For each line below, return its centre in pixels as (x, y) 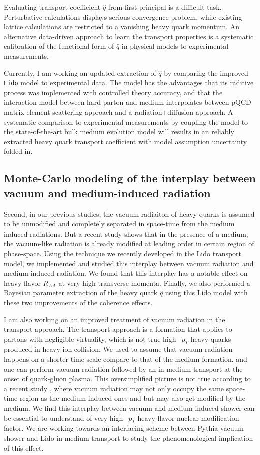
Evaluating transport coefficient (52, 7)
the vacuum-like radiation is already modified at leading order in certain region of (129, 243)
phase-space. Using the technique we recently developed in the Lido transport (123, 253)
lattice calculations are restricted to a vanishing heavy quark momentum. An (122, 26)
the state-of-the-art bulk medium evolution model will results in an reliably (119, 132)
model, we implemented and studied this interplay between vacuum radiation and (129, 263)
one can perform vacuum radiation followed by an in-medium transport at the (123, 369)
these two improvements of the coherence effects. (78, 302)
